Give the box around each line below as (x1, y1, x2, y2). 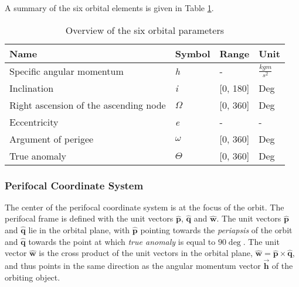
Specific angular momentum (9, 64, 124, 78)
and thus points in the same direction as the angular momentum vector (5, 260, 261, 271)
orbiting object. (5, 271, 60, 283)
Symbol (175, 46, 210, 60)
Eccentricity (9, 115, 59, 129)
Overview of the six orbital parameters (65, 23, 224, 37)
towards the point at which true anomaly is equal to (28, 235, 216, 247)
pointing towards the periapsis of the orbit (140, 224, 293, 236)
